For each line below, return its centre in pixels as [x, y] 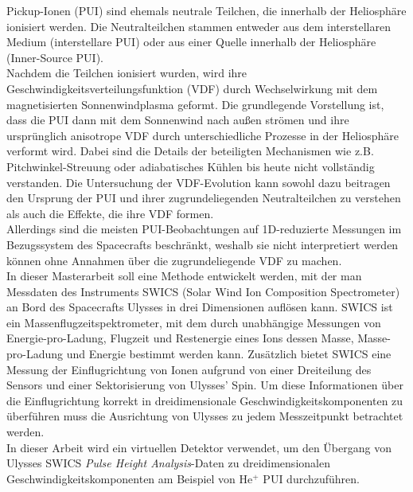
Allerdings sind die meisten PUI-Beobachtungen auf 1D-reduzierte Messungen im [204, 229]
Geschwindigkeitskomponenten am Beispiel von [121, 478]
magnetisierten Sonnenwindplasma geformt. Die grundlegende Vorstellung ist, [195, 104]
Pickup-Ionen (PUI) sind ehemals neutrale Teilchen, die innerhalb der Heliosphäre [206, 10]
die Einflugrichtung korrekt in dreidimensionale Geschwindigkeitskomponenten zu [205, 400]
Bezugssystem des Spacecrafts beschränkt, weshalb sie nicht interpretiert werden [203, 244]
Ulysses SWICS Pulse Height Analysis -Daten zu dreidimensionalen [168, 463]
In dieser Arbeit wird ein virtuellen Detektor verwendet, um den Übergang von [199, 447]
